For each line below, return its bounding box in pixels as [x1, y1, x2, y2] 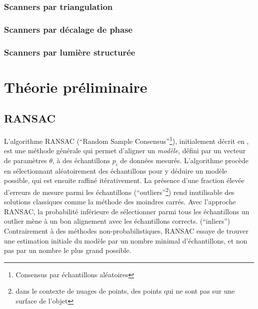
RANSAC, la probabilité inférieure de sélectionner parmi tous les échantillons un [4, 206, 250, 216]
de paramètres [4, 155, 47, 165]
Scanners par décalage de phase [4, 23, 133, 35]
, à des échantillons [52, 155, 110, 165]
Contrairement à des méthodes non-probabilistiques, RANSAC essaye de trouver [4, 225, 249, 236]
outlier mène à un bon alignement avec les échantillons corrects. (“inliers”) [4, 216, 230, 226]
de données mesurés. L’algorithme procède [120, 155, 249, 165]
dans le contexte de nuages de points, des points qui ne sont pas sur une [15, 286, 235, 296]
